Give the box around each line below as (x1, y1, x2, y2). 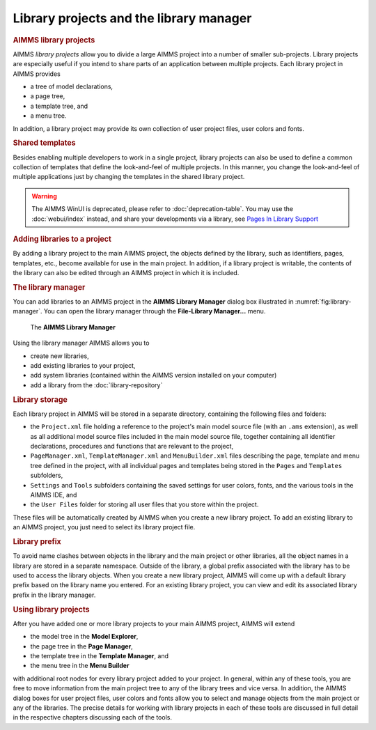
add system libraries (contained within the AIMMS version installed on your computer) (30, 371, 277, 380)
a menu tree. (30, 111, 67, 120)
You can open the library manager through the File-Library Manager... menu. (43, 307, 266, 316)
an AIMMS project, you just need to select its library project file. (13, 523, 196, 531)
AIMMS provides (13, 70, 61, 78)
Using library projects (13, 605, 90, 614)
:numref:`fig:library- (295, 297, 352, 306)
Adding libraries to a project (13, 234, 111, 244)
